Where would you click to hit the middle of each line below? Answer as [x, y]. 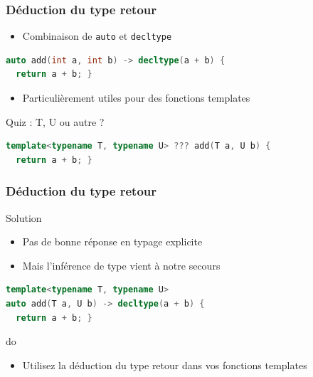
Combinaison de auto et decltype [97, 36]
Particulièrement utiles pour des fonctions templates [136, 98]
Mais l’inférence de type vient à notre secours [121, 265]
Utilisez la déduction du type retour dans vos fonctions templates [165, 365]
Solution [24, 217]
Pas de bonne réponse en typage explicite [112, 241]
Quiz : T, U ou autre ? [55, 121]
